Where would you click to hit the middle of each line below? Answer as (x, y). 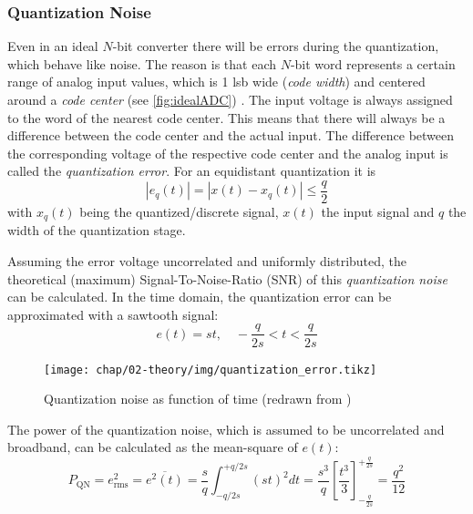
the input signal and (378, 212)
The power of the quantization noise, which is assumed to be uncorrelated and (226, 429)
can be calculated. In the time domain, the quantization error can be (200, 297)
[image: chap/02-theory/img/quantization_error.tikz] (211, 370)
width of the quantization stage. (97, 230)
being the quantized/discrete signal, (179, 212)
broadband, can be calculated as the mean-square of (153, 447)
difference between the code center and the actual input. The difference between (231, 135)
